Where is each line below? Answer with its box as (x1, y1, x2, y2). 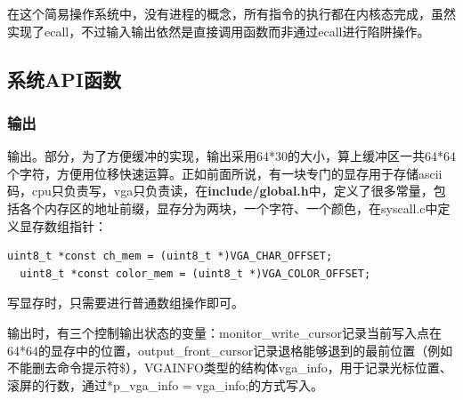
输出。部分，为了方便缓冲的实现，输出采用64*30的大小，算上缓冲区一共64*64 (7, 147, 456, 165)
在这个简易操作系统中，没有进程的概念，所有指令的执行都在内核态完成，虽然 (7, 4, 456, 22)
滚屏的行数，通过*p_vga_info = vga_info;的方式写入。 (7, 375, 324, 394)
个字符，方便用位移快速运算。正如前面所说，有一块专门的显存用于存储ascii (7, 164, 443, 182)
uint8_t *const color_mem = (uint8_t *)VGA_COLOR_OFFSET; (20, 267, 371, 280)
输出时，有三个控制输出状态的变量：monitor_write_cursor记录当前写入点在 (7, 323, 442, 341)
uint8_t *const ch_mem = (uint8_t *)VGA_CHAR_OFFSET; (7, 250, 333, 263)
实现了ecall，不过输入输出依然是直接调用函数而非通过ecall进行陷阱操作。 (7, 21, 430, 40)
